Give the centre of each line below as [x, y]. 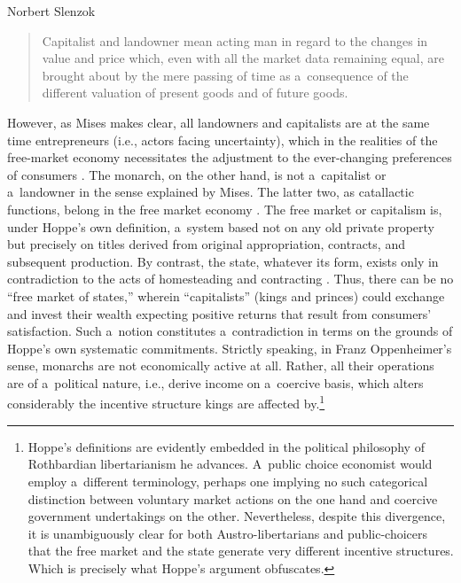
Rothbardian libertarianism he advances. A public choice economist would [230, 464]
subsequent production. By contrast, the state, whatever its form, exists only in [223, 261]
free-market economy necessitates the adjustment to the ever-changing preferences [230, 157]
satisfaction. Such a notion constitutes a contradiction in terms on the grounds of [230, 331]
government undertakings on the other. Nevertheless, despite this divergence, [237, 516]
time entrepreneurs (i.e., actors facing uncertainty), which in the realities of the [223, 140]
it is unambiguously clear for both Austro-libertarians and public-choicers [228, 533]
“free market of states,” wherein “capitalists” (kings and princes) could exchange [226, 295]
